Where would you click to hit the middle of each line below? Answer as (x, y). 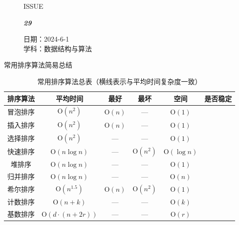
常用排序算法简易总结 (38, 65)
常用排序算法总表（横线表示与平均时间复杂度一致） (119, 81)
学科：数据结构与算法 (58, 48)
